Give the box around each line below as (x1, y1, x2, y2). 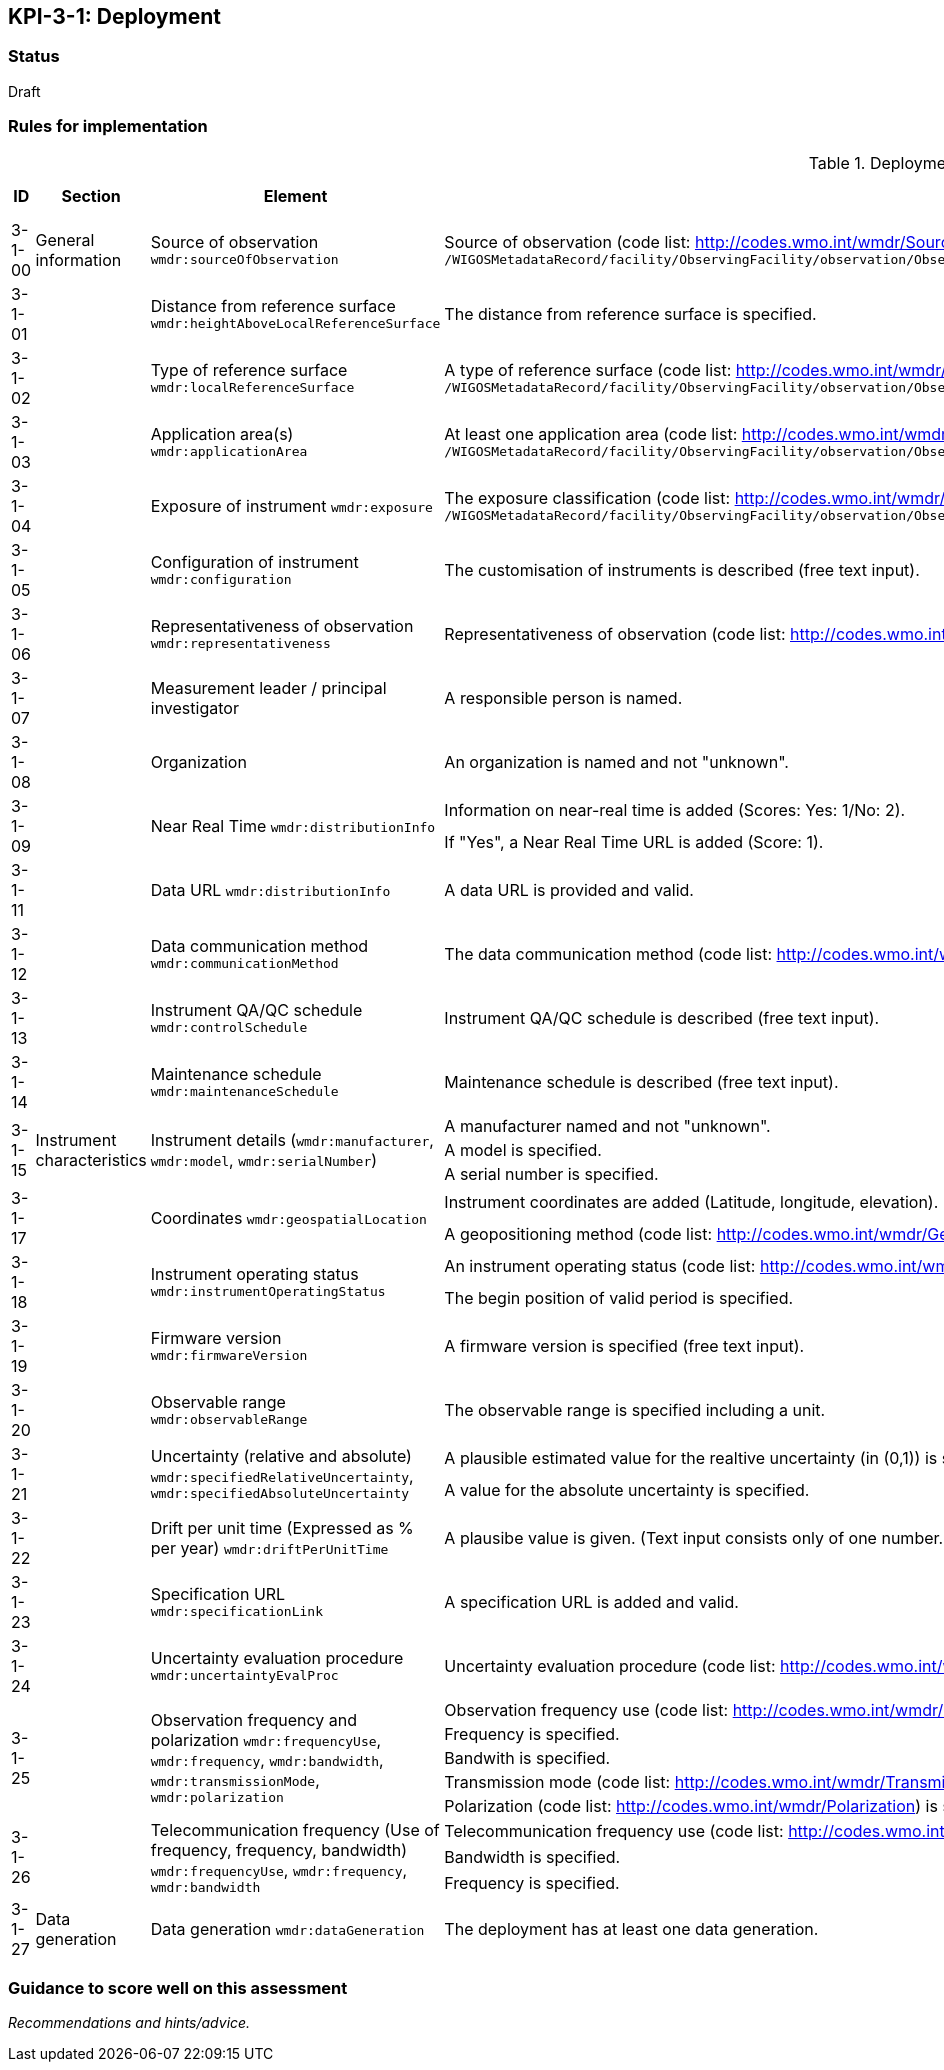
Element (263, 185, 328, 206)
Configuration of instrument (150, 552, 359, 573)
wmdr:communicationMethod (150, 956, 339, 972)
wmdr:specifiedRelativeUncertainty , (150, 1466, 414, 1487)
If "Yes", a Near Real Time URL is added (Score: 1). (444, 831, 824, 852)
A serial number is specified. (444, 1163, 659, 1184)
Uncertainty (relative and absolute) (150, 1446, 412, 1467)
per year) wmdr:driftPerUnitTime (150, 1537, 389, 1558)
